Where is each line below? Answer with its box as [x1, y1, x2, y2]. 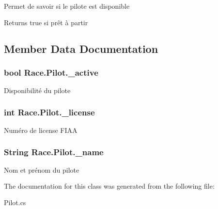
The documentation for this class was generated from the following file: [4, 181, 215, 191]
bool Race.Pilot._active [4, 66, 98, 78]
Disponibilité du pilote [4, 85, 71, 96]
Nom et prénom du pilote [4, 164, 79, 175]
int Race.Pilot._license [4, 106, 95, 118]
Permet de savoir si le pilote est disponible [4, 1, 130, 11]
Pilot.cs [4, 197, 26, 207]
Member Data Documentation [4, 41, 158, 56]
